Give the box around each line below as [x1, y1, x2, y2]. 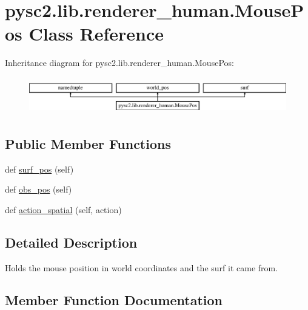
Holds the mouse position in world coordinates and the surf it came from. [5, 261, 278, 274]
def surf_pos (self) [5, 162, 74, 175]
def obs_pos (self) [5, 183, 72, 196]
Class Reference [28, 21, 164, 46]
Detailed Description [5, 232, 138, 251]
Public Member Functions [5, 134, 171, 153]
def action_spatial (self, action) [5, 203, 122, 216]
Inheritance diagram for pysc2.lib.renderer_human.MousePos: [5, 56, 234, 69]
